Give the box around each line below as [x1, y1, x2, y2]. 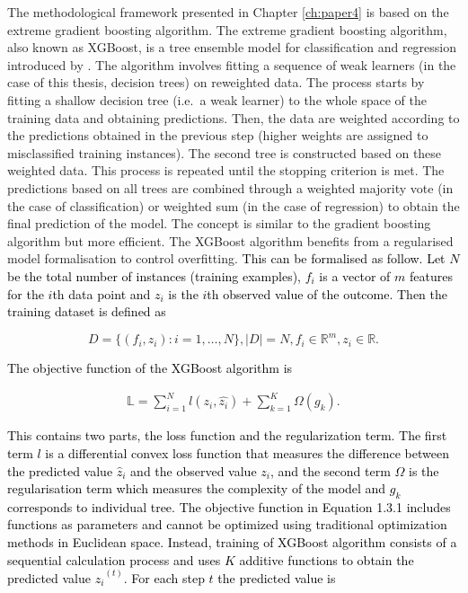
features [410, 266, 453, 285]
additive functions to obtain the [239, 550, 414, 569]
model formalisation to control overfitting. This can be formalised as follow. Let [7, 249, 446, 268]
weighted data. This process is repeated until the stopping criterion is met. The [7, 161, 445, 180]
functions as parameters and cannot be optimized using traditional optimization [7, 515, 447, 534]
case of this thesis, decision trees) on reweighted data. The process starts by [7, 73, 425, 92]
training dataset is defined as [7, 302, 166, 321]
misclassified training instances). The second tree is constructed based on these [7, 143, 442, 162]
